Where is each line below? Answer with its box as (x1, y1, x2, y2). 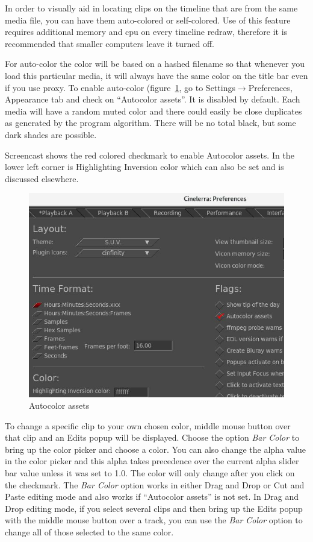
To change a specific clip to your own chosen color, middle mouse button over (5, 419, 291, 432)
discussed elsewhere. (5, 172, 79, 184)
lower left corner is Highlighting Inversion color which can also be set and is (5, 160, 284, 173)
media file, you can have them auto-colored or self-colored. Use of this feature (5, 13, 291, 26)
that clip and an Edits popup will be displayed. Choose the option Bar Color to (5, 431, 300, 444)
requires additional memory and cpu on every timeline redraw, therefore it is (5, 25, 288, 38)
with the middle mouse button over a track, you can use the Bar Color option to (5, 514, 303, 526)
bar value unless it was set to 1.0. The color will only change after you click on (5, 467, 295, 479)
